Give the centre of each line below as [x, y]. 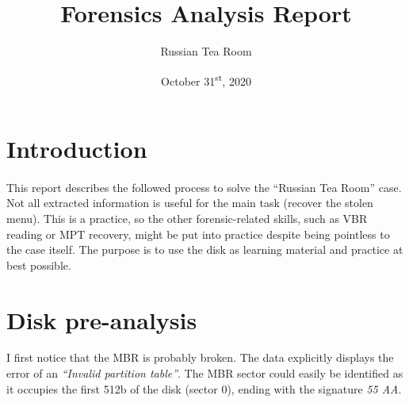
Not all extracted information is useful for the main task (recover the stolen [190, 203]
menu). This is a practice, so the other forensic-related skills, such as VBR [187, 218]
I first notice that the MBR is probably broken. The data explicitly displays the [200, 357]
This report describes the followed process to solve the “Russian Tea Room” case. [204, 187]
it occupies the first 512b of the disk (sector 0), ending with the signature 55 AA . [204, 388]
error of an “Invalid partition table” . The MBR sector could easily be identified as [205, 373]
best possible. [39, 265]
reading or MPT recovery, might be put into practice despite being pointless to [198, 234]
